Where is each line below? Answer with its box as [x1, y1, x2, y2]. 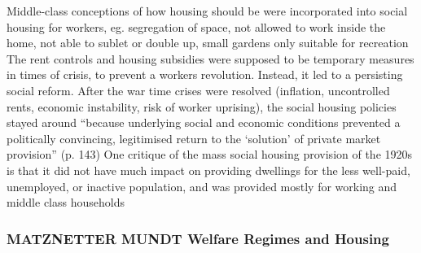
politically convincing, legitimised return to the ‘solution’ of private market [7, 129, 381, 146]
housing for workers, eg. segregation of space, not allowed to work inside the [7, 18, 386, 35]
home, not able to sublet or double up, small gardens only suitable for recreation [7, 34, 409, 51]
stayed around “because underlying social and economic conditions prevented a [7, 114, 401, 131]
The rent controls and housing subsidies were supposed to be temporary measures [7, 50, 414, 67]
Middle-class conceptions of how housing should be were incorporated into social [7, 2, 408, 19]
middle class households [7, 194, 125, 211]
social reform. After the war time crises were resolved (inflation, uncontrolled [7, 81, 390, 98]
